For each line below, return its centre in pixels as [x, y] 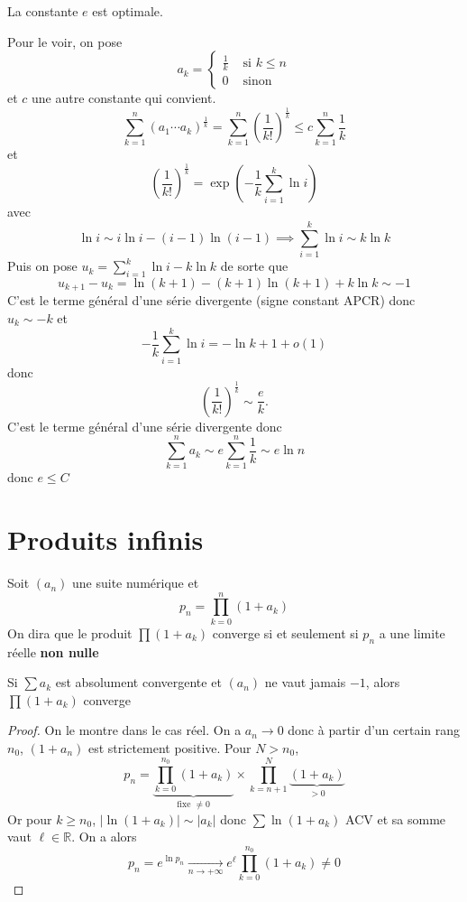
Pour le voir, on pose [65, 41]
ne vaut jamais [305, 682]
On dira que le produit [70, 632]
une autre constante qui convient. [124, 98]
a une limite [412, 632]
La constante [43, 11]
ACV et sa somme [396, 818]
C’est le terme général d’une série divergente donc [145, 426]
